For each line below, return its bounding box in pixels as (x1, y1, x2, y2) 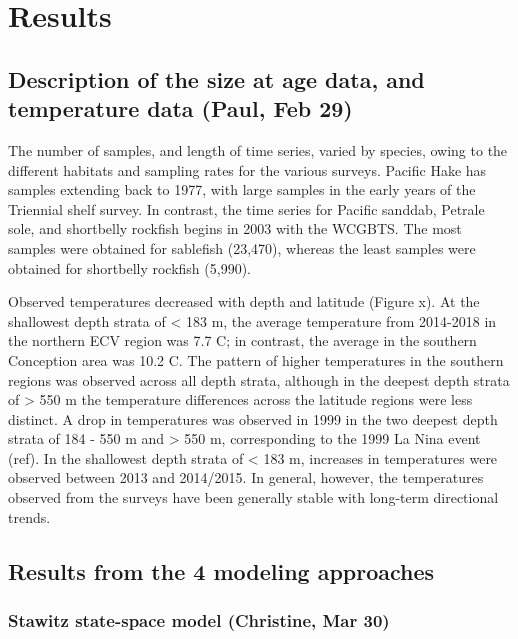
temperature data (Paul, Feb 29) (8, 93, 353, 124)
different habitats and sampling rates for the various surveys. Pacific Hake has (8, 159, 487, 180)
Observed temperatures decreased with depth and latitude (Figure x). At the (8, 291, 480, 312)
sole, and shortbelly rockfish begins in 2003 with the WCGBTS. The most (8, 218, 462, 239)
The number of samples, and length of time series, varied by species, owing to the (8, 139, 508, 160)
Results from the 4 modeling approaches (8, 555, 435, 586)
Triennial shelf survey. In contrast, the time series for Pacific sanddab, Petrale (8, 198, 485, 219)
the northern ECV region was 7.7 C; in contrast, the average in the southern (8, 330, 477, 351)
